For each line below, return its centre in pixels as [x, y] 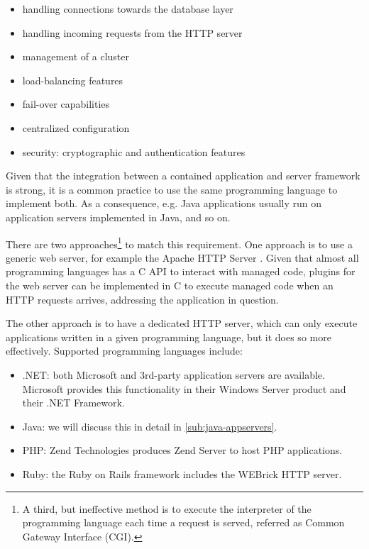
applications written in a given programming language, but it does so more [169, 337]
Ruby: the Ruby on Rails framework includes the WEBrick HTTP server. [182, 473]
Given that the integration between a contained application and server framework [183, 176]
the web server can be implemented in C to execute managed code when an [170, 285]
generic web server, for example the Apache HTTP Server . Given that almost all [182, 257]
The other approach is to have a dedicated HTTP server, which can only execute [182, 323]
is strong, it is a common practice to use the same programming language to [172, 189]
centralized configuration [76, 127]
